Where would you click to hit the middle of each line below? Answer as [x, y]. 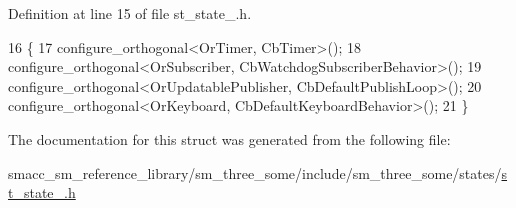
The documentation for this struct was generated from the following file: [229, 138]
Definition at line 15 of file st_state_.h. [130, 13]
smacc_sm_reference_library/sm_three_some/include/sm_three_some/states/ [255, 172]
